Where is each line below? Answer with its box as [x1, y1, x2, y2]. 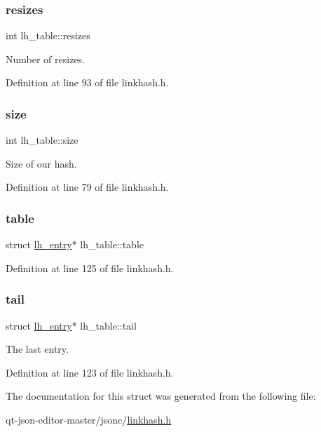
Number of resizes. [6, 51, 85, 66]
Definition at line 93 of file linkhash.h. [6, 75, 169, 90]
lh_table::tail [80, 318, 137, 332]
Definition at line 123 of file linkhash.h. [6, 365, 174, 379]
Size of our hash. [6, 156, 77, 170]
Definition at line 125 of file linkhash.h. [6, 260, 174, 275]
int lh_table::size [6, 133, 78, 147]
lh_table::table [80, 237, 144, 252]
